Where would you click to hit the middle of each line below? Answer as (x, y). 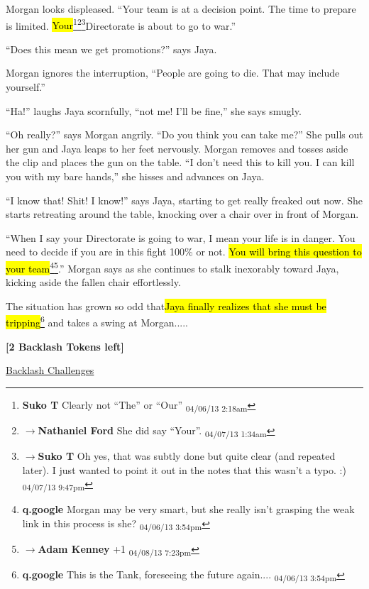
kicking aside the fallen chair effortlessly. (93, 282)
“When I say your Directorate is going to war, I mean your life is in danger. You (181, 237)
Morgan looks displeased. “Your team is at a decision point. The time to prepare (181, 9)
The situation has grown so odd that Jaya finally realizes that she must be (166, 305)
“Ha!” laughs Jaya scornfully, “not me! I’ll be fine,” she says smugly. (154, 110)
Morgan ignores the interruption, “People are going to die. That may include (173, 73)
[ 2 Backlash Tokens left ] (65, 346)
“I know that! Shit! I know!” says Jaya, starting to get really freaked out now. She (184, 200)
